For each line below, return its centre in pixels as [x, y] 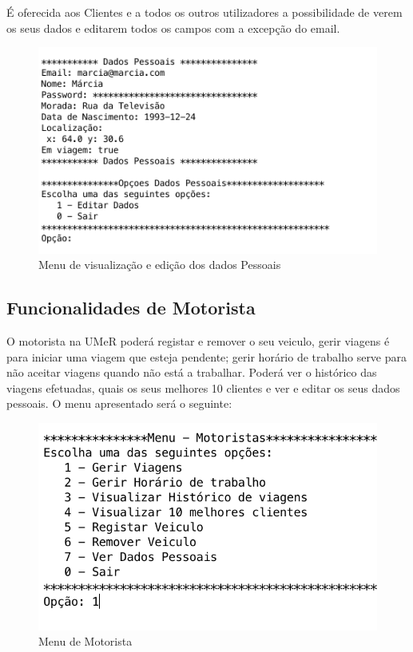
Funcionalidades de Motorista [131, 308]
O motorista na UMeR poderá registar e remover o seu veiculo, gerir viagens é [198, 341]
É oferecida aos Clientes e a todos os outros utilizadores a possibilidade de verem [205, 12]
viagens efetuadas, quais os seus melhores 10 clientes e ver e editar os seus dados [203, 387]
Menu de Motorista [85, 641]
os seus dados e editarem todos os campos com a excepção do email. [173, 28]
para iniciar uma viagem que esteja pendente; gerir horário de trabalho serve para [207, 356]
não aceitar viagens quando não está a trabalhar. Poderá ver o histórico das [192, 372]
